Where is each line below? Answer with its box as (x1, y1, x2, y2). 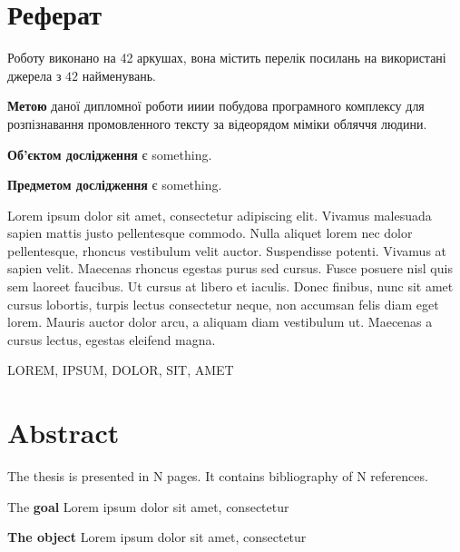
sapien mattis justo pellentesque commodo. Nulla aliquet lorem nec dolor (7, 223, 413, 242)
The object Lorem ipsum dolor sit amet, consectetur (7, 527, 307, 547)
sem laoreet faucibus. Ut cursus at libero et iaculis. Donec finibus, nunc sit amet (7, 277, 454, 296)
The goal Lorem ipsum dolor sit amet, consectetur (7, 497, 289, 516)
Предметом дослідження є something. (7, 175, 222, 194)
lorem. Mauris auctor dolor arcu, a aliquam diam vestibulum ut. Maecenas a (7, 312, 433, 331)
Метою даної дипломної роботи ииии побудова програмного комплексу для (7, 96, 425, 115)
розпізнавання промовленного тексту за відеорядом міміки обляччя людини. (7, 113, 427, 133)
